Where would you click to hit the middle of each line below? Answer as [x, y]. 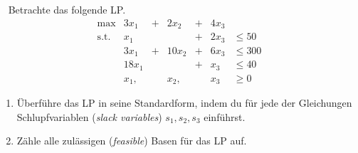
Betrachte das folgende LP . [67, 9]
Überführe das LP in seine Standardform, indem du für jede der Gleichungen [184, 103]
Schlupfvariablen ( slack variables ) [89, 116]
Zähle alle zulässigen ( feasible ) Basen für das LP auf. [132, 141]
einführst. [225, 116]
